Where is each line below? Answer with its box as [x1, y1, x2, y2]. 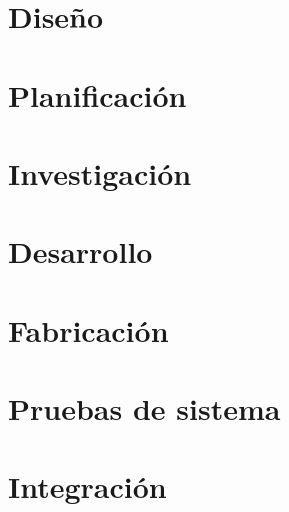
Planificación [8, 74, 187, 115]
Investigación [8, 152, 192, 193]
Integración [8, 466, 167, 507]
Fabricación [8, 309, 169, 350]
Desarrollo [8, 231, 153, 272]
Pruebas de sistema [8, 388, 281, 429]
